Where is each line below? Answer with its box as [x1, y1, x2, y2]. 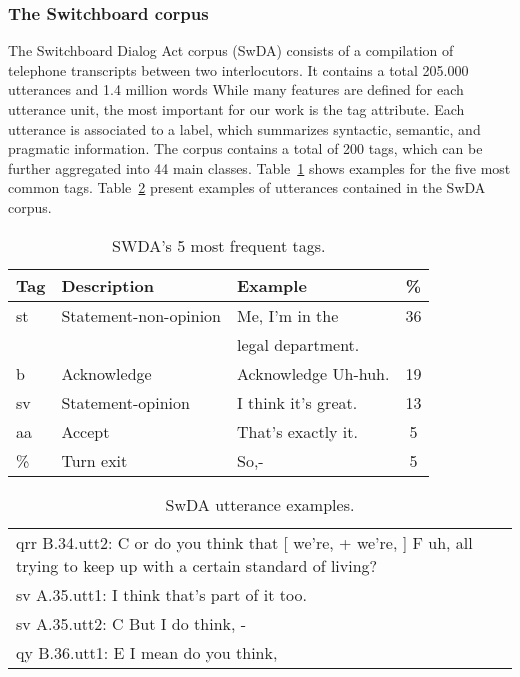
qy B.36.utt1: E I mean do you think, [16, 640, 278, 664]
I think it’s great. [237, 390, 358, 414]
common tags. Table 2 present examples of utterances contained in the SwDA [8, 177, 486, 198]
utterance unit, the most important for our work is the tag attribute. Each [8, 99, 465, 119]
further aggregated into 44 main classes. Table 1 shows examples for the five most [8, 157, 511, 178]
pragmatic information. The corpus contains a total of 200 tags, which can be [8, 138, 483, 159]
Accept [61, 419, 110, 443]
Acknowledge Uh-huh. [237, 361, 390, 385]
